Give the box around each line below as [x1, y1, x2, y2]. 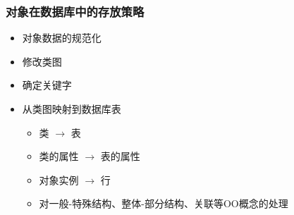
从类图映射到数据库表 [22, 102, 121, 116]
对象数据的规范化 [22, 30, 102, 45]
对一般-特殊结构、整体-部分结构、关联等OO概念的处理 [39, 196, 288, 211]
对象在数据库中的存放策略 [6, 2, 145, 20]
